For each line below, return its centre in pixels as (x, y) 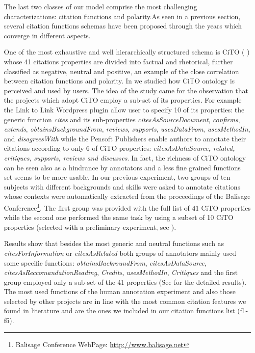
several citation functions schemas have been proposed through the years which (123, 26)
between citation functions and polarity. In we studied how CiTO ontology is (119, 81)
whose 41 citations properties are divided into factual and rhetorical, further (118, 61)
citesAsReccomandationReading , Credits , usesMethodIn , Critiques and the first (121, 272)
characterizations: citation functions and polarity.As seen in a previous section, (122, 16)
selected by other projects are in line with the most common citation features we (125, 301)
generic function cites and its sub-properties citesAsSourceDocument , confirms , (122, 119)
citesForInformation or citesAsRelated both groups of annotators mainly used (120, 253)
